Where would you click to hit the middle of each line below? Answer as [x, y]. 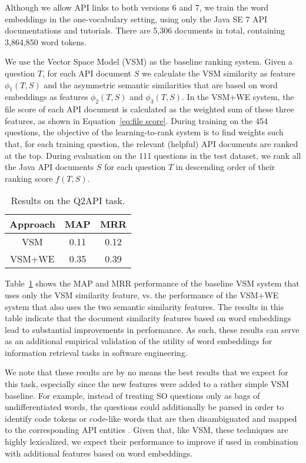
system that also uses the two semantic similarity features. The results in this [144, 306]
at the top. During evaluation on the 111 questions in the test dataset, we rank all [153, 155]
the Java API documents [49, 167]
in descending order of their [225, 167]
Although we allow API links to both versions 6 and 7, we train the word [137, 7]
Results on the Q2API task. [68, 201]
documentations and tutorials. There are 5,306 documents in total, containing [145, 30]
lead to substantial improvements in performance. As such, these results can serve [152, 329]
